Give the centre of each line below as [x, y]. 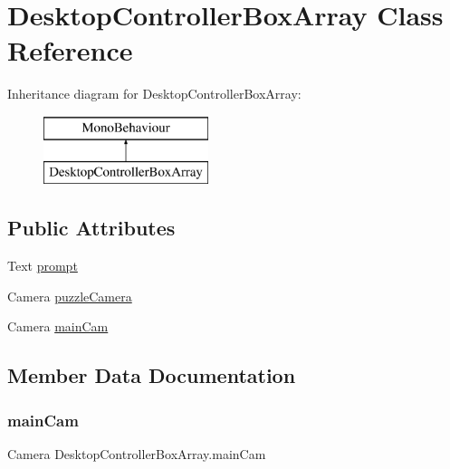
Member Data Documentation [152, 375]
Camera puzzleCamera [70, 296]
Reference [70, 50]
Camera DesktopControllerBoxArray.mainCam [137, 454]
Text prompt [43, 266]
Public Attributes [91, 228]
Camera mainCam [58, 326]
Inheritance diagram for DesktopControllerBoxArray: [154, 94]
